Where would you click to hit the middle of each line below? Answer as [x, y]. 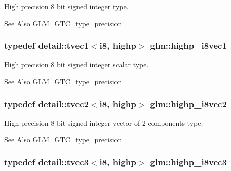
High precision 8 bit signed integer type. [66, 6]
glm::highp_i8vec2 [188, 104]
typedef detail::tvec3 [46, 162]
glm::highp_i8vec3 [188, 162]
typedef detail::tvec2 [46, 104]
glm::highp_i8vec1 [188, 46]
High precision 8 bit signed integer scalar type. [76, 64]
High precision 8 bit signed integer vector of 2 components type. [104, 122]
